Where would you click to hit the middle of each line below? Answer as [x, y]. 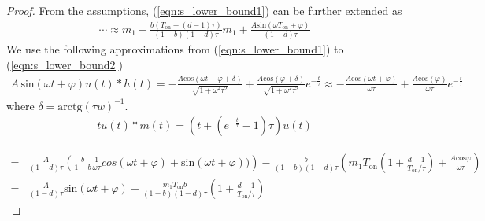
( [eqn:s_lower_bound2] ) [65, 64]
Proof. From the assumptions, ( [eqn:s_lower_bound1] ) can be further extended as [204, 10]
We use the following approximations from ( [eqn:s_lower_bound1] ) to [175, 49]
